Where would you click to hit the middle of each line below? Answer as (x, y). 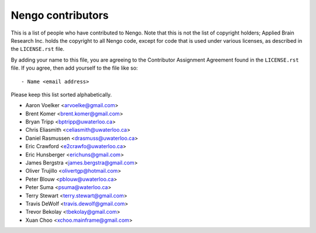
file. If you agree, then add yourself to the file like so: (74, 68)
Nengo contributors (60, 15)
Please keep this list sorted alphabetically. (61, 94)
